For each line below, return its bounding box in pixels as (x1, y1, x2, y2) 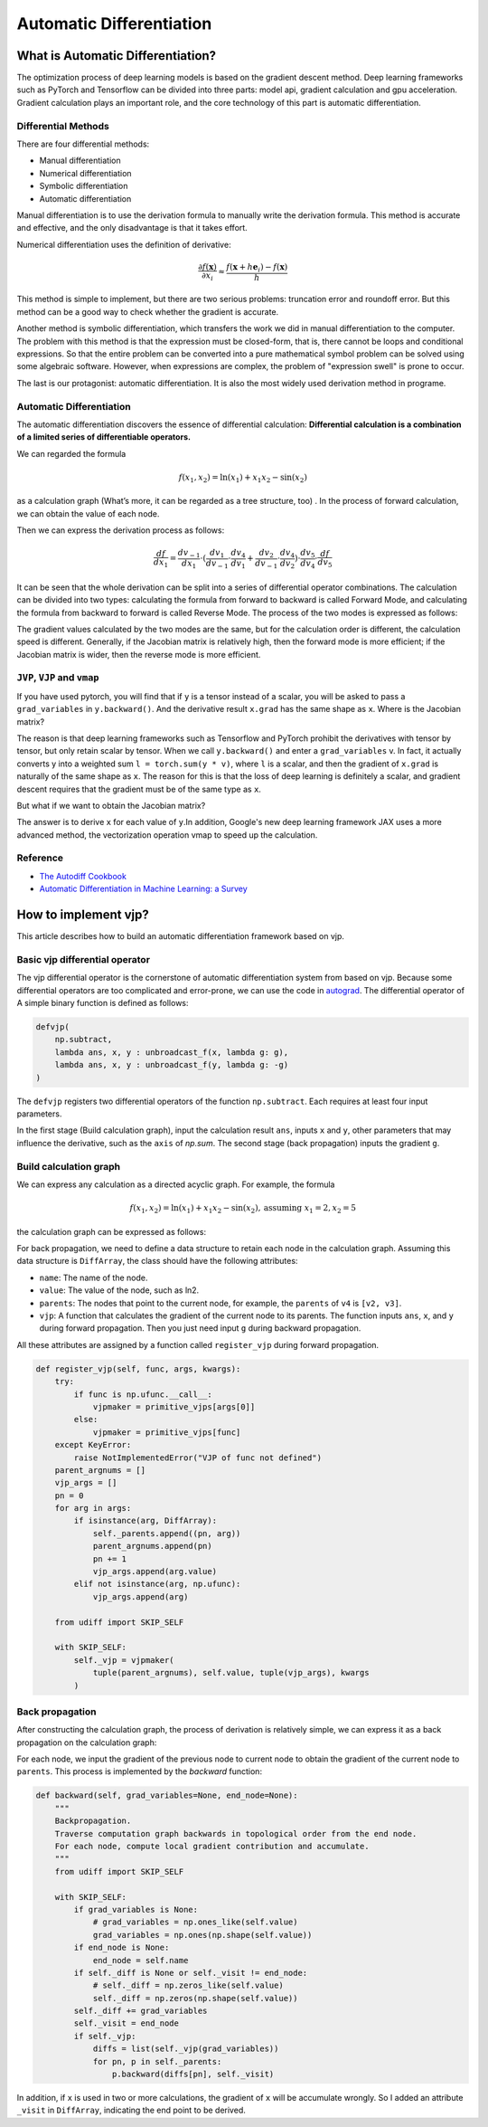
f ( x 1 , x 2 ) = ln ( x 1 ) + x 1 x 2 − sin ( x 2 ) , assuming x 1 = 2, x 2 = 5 (129, 1203, 357, 1215)
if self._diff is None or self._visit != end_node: (73, 1968, 308, 1978)
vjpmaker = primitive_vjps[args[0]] (92, 1401, 256, 1411)
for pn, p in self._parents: (92, 2056, 222, 2066)
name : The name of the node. (39, 1272, 148, 1283)
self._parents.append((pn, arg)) (92, 1528, 241, 1538)
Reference (16, 851, 63, 864)
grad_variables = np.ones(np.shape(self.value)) (92, 1930, 313, 1940)
